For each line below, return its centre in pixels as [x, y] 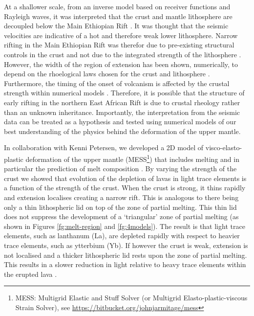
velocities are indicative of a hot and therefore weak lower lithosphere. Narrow [121, 35]
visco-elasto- [224, 147]
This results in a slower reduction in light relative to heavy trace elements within [125, 264]
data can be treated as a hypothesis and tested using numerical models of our [120, 122]
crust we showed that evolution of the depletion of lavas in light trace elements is [125, 178]
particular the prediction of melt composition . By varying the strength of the [120, 169]
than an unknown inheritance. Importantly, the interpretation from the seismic [122, 112]
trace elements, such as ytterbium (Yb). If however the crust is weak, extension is [126, 245]
